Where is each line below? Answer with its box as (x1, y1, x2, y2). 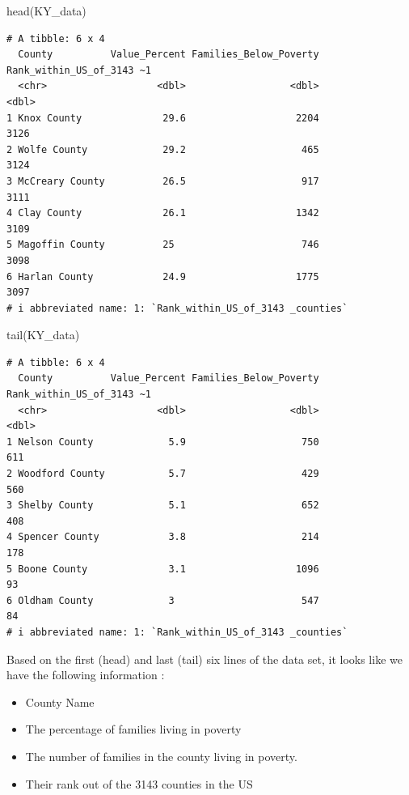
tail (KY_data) (6, 326, 80, 343)
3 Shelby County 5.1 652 (6, 500, 319, 512)
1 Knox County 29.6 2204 (6, 112, 319, 124)
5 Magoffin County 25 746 (6, 239, 319, 251)
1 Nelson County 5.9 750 (6, 436, 319, 448)
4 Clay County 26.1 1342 (6, 207, 319, 219)
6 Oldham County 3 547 (6, 594, 319, 606)
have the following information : (6, 666, 165, 683)
